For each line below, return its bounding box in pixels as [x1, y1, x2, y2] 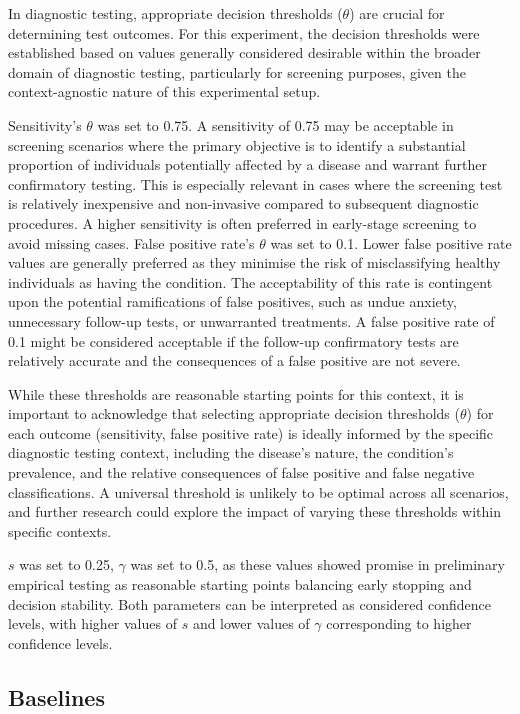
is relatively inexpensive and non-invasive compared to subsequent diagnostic [8, 193, 479, 214]
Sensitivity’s [8, 114, 82, 135]
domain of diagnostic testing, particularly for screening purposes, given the [8, 61, 466, 82]
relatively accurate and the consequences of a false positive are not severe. [8, 350, 461, 371]
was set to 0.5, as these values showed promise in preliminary [130, 554, 505, 575]
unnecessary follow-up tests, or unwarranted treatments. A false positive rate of [8, 310, 495, 331]
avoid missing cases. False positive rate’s [8, 232, 255, 253]
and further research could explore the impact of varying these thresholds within [8, 501, 501, 522]
